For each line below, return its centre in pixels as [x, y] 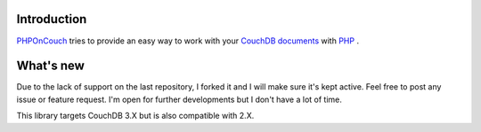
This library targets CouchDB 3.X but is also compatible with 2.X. [135, 116]
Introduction [52, 19]
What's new [50, 66]
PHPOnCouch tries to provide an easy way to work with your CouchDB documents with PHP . [188, 41]
